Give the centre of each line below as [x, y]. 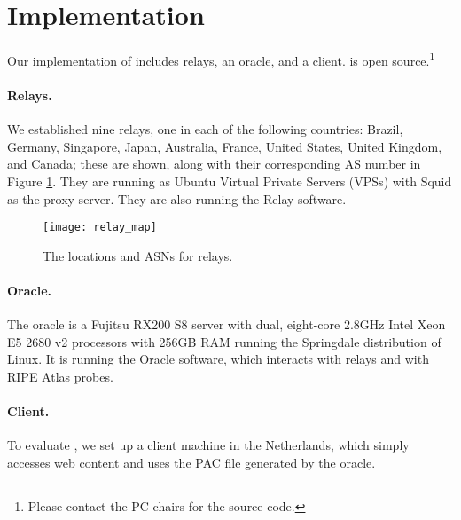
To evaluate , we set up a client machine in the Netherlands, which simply [208, 445]
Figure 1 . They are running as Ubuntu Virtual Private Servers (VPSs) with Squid [230, 181]
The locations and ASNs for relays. [138, 255]
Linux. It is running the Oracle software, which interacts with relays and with [218, 359]
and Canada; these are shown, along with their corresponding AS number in [214, 164]
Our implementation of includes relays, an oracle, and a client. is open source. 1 [221, 59]
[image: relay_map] [100, 228]
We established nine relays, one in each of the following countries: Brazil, [205, 129]
